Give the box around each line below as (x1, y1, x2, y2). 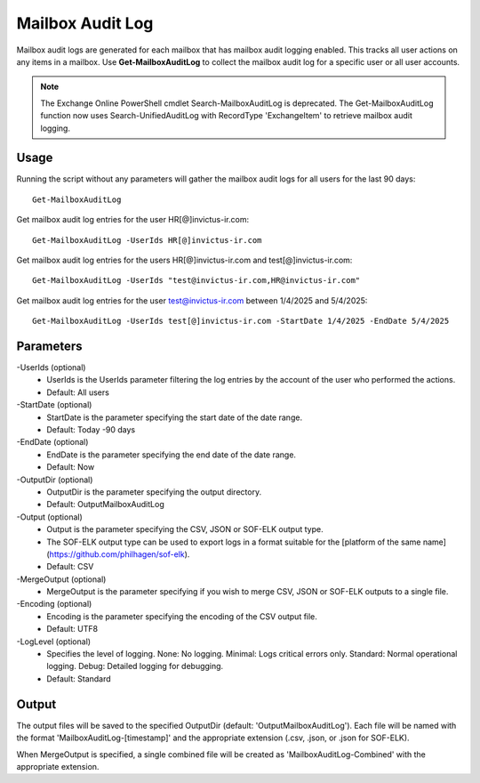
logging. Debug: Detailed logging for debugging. (46, 661, 224, 672)
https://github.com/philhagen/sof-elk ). (49, 548, 190, 560)
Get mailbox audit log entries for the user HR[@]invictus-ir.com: (16, 214, 249, 225)
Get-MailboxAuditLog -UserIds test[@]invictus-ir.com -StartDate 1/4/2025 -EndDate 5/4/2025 (32, 316, 450, 327)
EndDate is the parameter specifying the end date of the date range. (46, 449, 297, 460)
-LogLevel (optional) (16, 636, 92, 647)
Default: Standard (46, 673, 111, 684)
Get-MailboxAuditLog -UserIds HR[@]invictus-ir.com (32, 235, 262, 245)
